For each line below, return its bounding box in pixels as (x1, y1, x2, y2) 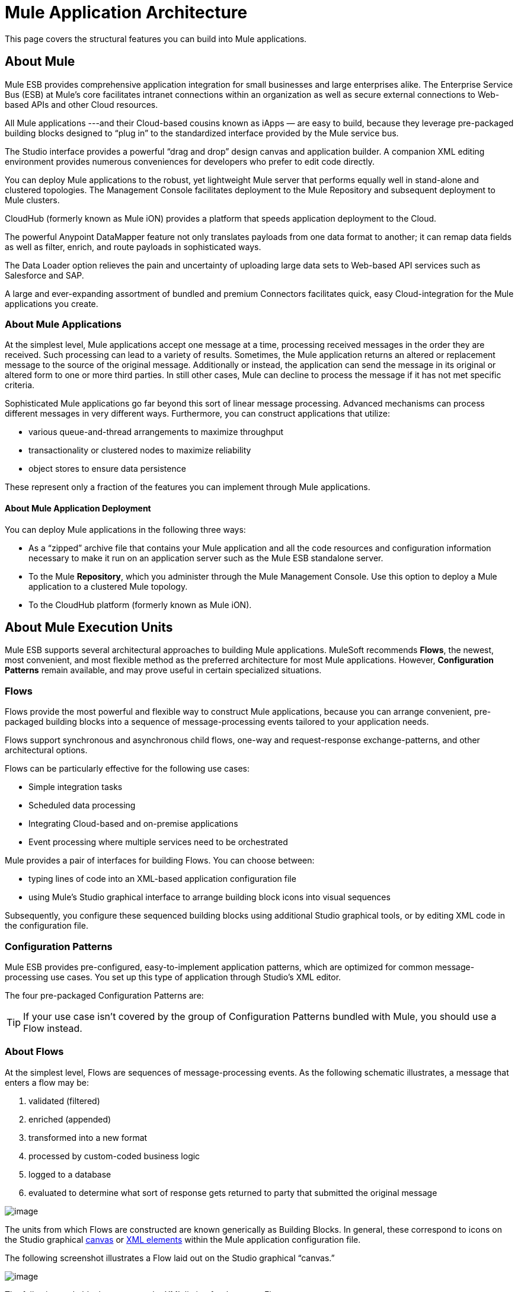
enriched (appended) (28, 1114, 111, 1124)
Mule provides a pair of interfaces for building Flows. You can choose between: (5, 855, 315, 866)
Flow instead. (23, 1022, 82, 1034)
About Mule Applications (5, 318, 121, 330)
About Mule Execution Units (5, 619, 173, 635)
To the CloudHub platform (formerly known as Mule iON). (28, 599, 252, 610)
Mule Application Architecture (5, 2, 248, 23)
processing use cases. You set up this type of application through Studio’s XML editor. (5, 971, 341, 982)
